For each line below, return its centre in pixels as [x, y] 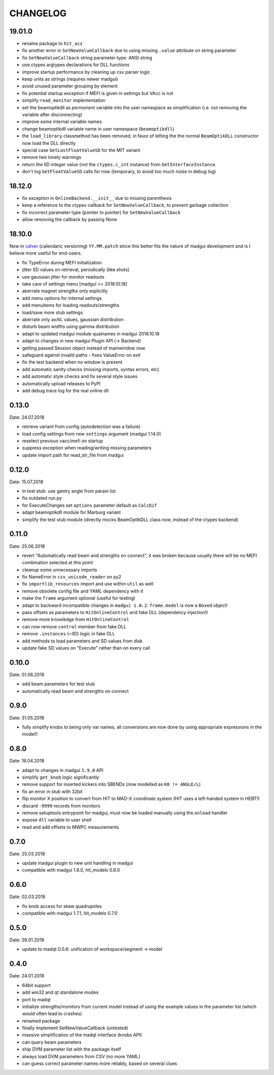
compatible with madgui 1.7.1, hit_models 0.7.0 [70, 913]
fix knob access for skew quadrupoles [62, 906]
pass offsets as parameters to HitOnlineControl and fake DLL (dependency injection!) [115, 612]
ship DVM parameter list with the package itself [72, 1049]
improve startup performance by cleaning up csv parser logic [86, 72]
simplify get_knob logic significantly [61, 777]
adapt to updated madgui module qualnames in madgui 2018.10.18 [91, 333]
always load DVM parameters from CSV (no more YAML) [81, 1056]
